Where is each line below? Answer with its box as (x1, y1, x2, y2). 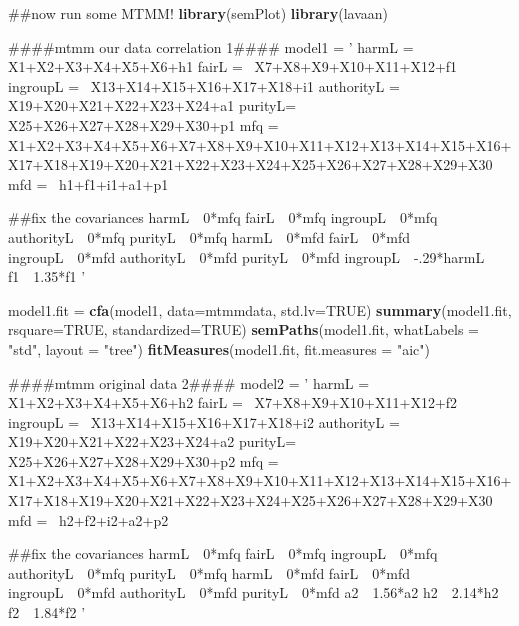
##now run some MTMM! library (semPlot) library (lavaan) (8, 3, 389, 23)
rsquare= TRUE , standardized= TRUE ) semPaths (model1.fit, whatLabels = (8, 319, 480, 340)
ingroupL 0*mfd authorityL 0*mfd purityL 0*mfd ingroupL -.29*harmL (8, 246, 485, 267)
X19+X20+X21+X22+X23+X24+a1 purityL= (8, 95, 297, 116)
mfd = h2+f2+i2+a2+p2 (8, 509, 169, 530)
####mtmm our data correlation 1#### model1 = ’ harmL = (8, 36, 414, 57)
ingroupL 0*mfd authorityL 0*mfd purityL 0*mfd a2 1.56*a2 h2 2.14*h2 (8, 582, 499, 603)
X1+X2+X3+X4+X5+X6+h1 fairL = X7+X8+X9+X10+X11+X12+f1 (8, 56, 458, 77)
